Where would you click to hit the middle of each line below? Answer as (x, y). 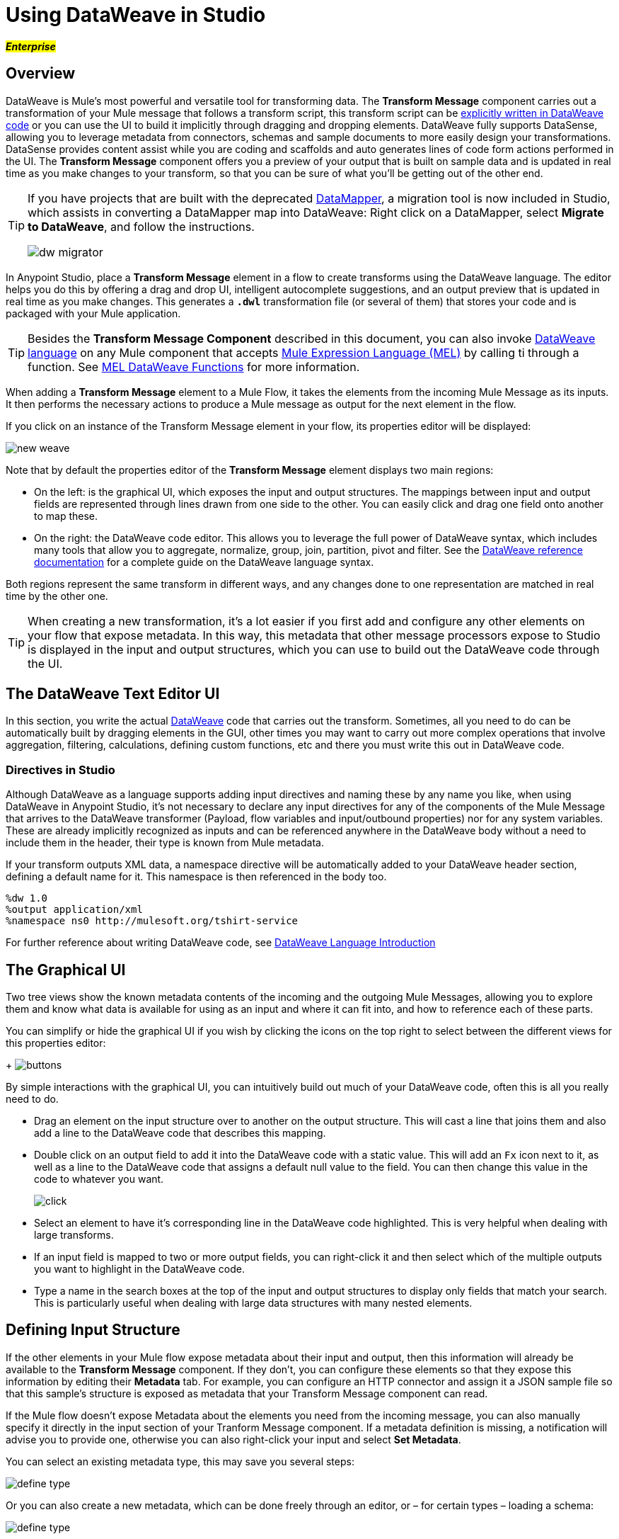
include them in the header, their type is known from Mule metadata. (165, 843)
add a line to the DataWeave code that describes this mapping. (180, 1133)
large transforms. (74, 1235)
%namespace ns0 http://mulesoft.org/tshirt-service (152, 921)
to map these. (66, 516)
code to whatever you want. (99, 1179)
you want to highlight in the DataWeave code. (139, 1269)
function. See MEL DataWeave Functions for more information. (194, 367)
